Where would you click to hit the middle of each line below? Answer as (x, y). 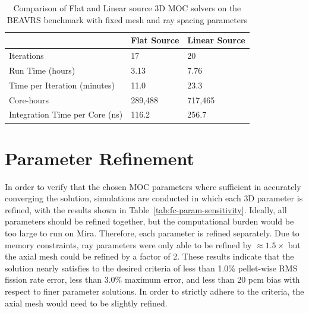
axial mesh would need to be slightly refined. (86, 303)
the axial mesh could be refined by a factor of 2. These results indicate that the (149, 256)
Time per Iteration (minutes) (62, 85)
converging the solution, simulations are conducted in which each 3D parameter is (154, 198)
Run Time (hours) (42, 70)
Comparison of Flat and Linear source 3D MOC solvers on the (127, 8)
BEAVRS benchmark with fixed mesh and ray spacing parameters (127, 19)
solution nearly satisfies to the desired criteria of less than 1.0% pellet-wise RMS (151, 268)
